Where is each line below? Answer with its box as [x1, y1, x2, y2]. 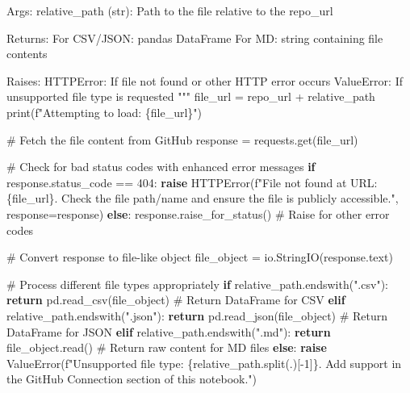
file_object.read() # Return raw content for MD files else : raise [6, 339, 327, 356]
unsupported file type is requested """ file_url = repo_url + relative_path [6, 88, 375, 105]
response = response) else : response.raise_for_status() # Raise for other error [6, 205, 390, 222]
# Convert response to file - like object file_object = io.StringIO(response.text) [6, 249, 393, 265]
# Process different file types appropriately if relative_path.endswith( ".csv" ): [6, 275, 388, 292]
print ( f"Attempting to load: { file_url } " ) [6, 103, 203, 120]
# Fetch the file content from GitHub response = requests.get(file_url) [6, 131, 358, 148]
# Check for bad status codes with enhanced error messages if [6, 158, 316, 175]
